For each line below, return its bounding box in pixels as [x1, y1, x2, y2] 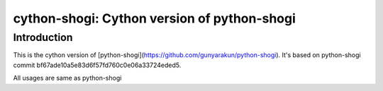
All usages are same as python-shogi [13, 74, 122, 83]
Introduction [13, 31, 73, 44]
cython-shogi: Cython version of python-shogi [13, 11, 296, 26]
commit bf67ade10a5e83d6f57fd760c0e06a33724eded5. [13, 61, 182, 69]
